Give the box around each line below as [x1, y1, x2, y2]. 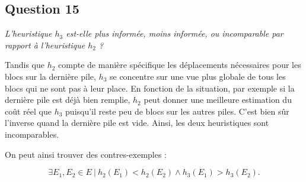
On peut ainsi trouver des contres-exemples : [5, 148, 167, 160]
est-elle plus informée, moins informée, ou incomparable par [66, 27, 283, 40]
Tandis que [5, 58, 44, 71]
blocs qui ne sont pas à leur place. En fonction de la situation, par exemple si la [5, 82, 295, 94]
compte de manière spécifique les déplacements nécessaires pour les [58, 58, 301, 71]
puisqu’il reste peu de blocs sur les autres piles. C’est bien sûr [65, 105, 289, 117]
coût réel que [5, 105, 52, 117]
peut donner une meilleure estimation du [144, 93, 292, 106]
